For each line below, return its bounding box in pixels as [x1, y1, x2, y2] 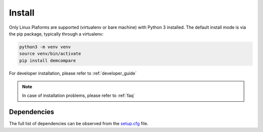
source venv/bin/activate [19, 51, 81, 57]
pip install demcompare [19, 57, 76, 63]
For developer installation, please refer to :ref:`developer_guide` [9, 70, 137, 76]
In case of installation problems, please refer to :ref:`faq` [22, 93, 135, 98]
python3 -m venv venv [19, 44, 71, 50]
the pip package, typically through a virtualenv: [9, 31, 104, 37]
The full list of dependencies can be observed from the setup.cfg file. [9, 121, 149, 127]
